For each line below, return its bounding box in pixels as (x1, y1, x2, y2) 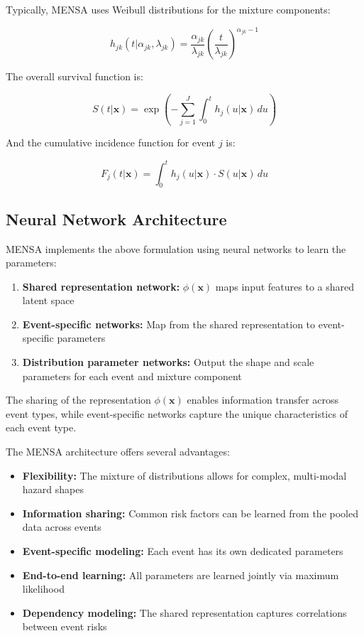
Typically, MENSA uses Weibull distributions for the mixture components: (6, 2, 331, 16)
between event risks (22, 619, 107, 634)
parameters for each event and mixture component (22, 368, 242, 383)
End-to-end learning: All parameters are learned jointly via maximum (22, 567, 339, 582)
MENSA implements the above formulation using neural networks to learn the (6, 241, 346, 256)
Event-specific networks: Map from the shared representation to (22, 316, 316, 331)
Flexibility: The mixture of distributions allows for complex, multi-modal (22, 468, 347, 483)
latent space (22, 293, 75, 308)
